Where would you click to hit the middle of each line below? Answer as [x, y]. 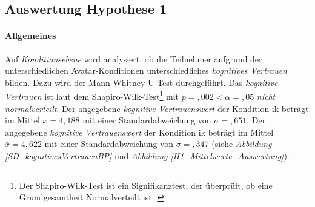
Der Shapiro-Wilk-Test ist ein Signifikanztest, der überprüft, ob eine [146, 185]
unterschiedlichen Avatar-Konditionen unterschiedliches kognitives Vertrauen [146, 71]
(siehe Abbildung [242, 144]
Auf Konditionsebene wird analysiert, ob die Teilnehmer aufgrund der [134, 58]
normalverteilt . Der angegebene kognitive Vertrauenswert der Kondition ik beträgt [157, 108]
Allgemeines [31, 35]
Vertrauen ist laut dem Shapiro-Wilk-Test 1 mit [92, 96]
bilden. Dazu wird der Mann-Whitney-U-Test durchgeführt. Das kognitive [141, 82]
